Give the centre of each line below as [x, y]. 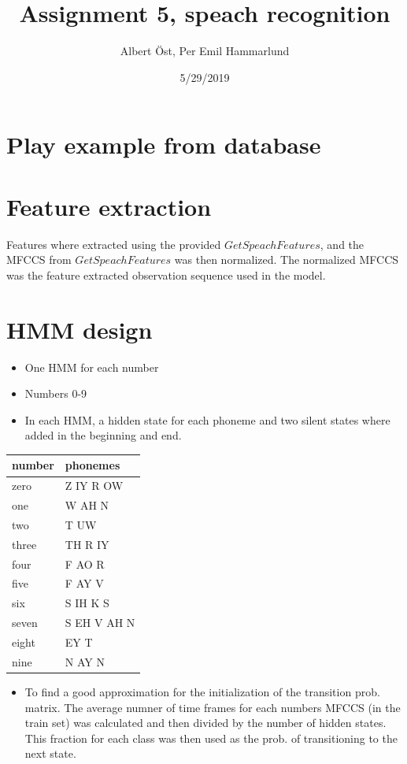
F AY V [84, 583]
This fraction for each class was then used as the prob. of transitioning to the [211, 738]
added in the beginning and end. [103, 435]
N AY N [85, 661]
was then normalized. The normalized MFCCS [287, 260]
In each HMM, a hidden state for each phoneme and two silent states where [207, 419]
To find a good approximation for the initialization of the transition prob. [202, 691]
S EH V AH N [100, 623]
